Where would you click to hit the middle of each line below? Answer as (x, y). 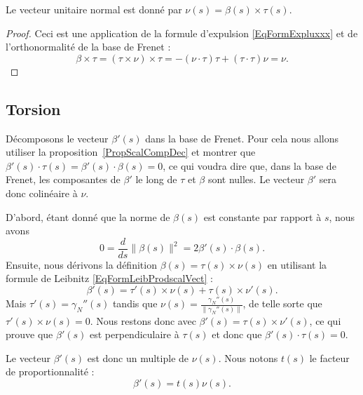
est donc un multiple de (138, 357)
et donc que (237, 334)
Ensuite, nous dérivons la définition (81, 264)
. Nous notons (248, 357)
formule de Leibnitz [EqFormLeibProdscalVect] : (109, 278)
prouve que (29, 334)
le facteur (329, 357)
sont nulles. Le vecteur (256, 179)
